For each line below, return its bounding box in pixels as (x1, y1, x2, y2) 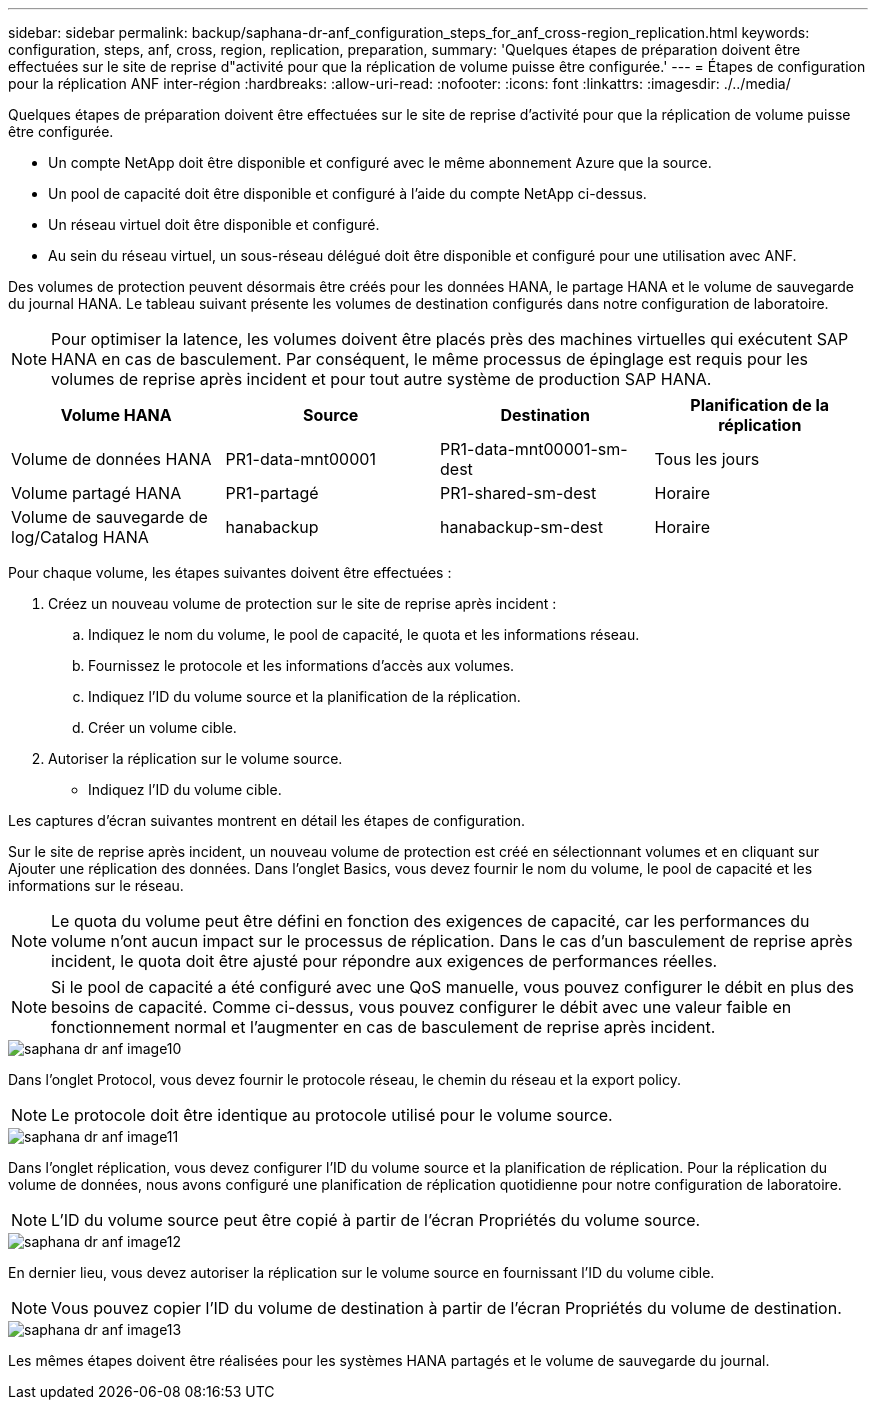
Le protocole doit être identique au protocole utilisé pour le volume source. (51, 1105, 613, 1125)
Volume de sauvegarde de (11, 507, 208, 527)
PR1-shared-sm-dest (440, 483, 597, 503)
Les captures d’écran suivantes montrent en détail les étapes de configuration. (8, 812, 526, 829)
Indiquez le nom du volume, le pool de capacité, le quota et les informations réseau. (88, 626, 640, 643)
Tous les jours (654, 449, 760, 469)
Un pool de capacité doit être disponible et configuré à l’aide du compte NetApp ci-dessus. (48, 185, 647, 202)
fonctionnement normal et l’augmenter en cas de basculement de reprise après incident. (51, 1017, 716, 1037)
